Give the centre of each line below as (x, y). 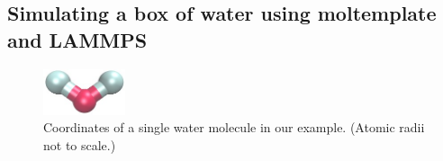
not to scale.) (80, 144)
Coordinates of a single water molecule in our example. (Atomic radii (234, 127)
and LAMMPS (77, 39)
